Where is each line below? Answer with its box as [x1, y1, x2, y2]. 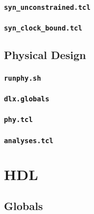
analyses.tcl [4, 136, 54, 145]
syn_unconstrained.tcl [4, 3, 91, 11]
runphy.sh [4, 74, 41, 82]
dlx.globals [4, 94, 50, 103]
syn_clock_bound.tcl [4, 24, 83, 32]
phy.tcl [4, 116, 33, 124]
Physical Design [4, 47, 86, 62]
